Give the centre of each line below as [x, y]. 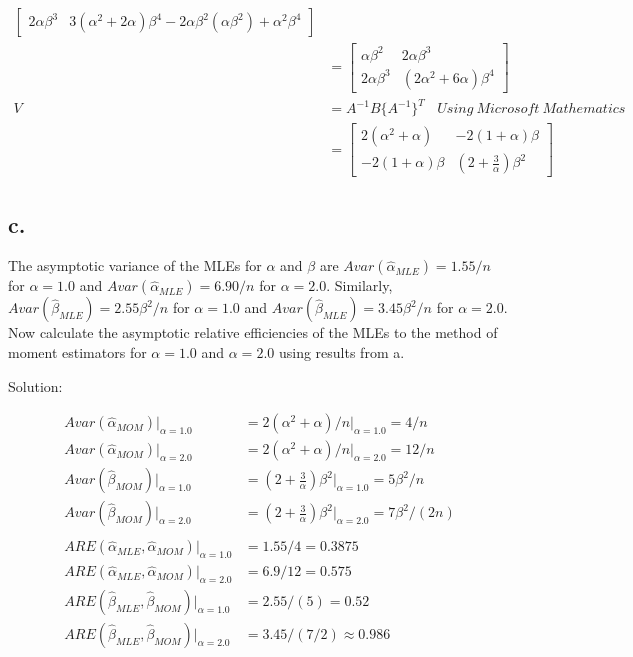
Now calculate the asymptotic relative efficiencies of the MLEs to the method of [253, 332]
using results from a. [341, 352]
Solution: [35, 385]
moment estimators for [77, 352]
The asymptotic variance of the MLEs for [135, 265]
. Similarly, [359, 285]
